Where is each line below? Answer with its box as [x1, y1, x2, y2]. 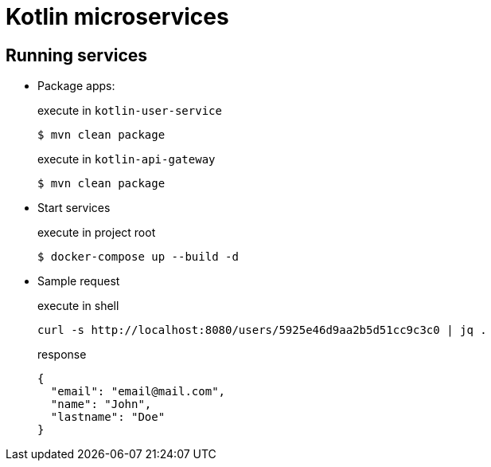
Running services [6, 45, 148, 65]
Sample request [37, 274, 120, 288]
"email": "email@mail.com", [50, 385, 226, 398]
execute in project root [37, 226, 156, 240]
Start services [37, 201, 111, 215]
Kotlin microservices [6, 3, 229, 30]
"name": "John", [50, 398, 152, 411]
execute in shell [37, 299, 119, 313]
